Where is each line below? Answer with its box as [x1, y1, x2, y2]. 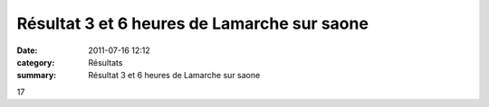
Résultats [88, 57, 123, 67]
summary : [16, 70, 57, 81]
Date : [16, 45, 38, 56]
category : [16, 57, 55, 67]
